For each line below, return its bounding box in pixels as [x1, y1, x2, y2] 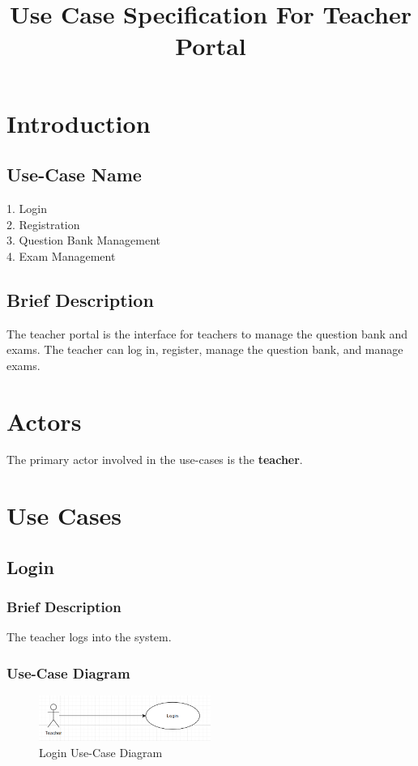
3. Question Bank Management [6, 232, 161, 249]
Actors [6, 404, 82, 437]
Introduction [6, 106, 151, 139]
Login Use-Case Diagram [39, 743, 163, 760]
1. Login [6, 199, 47, 216]
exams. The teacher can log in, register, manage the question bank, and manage [6, 341, 403, 358]
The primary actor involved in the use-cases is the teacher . [6, 451, 303, 468]
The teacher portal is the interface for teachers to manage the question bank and [6, 325, 408, 342]
